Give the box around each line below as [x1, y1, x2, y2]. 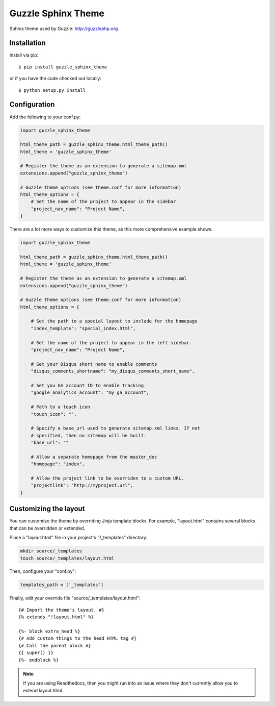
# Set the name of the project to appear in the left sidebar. [31, 340, 193, 345]
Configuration [9, 100, 55, 109]
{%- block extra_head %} [18, 628, 80, 635]
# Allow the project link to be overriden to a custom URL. [31, 475, 184, 482]
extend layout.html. [23, 687, 64, 693]
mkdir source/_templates [20, 548, 82, 554]
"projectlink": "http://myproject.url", [31, 483, 133, 488]
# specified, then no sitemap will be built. [31, 433, 147, 438]
